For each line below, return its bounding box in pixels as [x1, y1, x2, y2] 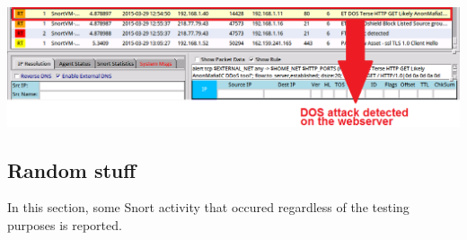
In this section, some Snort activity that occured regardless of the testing [7, 198, 410, 217]
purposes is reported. [7, 215, 122, 234]
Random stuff [7, 156, 137, 183]
